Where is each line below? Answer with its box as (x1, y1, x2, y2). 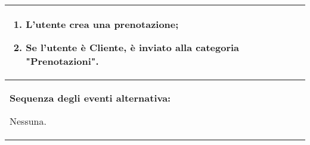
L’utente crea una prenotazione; (26, 17, 179, 31)
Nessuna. (10, 114, 46, 128)
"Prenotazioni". (26, 54, 99, 68)
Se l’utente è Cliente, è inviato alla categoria (26, 40, 240, 54)
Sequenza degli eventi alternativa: (10, 91, 171, 105)
